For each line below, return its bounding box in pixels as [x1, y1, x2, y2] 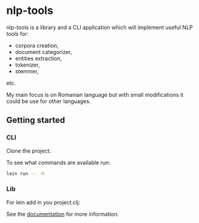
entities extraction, [15, 55, 62, 62]
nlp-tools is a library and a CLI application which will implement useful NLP [6, 24, 193, 31]
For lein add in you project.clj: [6, 198, 81, 206]
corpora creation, [15, 42, 59, 49]
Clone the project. [6, 147, 52, 155]
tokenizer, [15, 61, 40, 68]
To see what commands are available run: [6, 159, 110, 166]
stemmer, [15, 67, 39, 75]
